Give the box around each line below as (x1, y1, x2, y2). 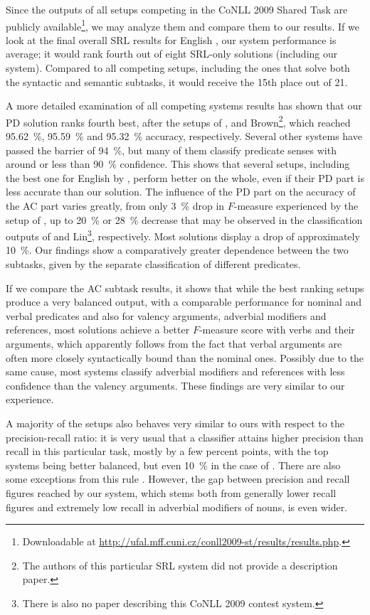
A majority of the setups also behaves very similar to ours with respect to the (6, 416, 344, 430)
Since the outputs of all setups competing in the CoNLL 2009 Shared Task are (6, 2, 348, 16)
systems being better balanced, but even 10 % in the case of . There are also (6, 457, 341, 472)
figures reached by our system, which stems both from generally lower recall (6, 485, 337, 500)
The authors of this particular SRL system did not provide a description (22, 557, 338, 572)
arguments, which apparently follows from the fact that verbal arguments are (6, 336, 342, 351)
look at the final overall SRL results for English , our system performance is (6, 32, 337, 47)
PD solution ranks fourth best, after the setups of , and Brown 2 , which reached (6, 112, 351, 129)
